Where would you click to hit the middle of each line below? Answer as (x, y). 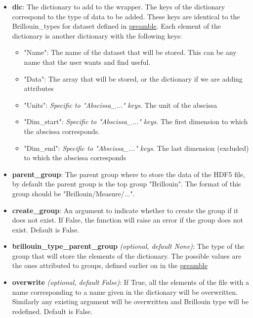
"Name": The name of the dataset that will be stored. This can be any (130, 52)
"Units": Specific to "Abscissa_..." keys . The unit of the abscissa (121, 105)
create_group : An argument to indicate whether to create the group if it (125, 210)
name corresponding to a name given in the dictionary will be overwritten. (125, 292)
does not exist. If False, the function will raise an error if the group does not (127, 220)
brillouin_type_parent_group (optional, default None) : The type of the (128, 246)
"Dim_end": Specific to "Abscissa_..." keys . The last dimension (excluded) (136, 148)
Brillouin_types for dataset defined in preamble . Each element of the (117, 26)
